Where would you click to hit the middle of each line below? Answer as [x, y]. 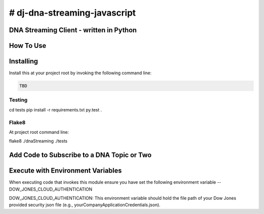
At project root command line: [39, 132]
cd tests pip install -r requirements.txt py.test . [55, 109]
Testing [18, 100]
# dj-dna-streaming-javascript [73, 13]
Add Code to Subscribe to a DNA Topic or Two [80, 155]
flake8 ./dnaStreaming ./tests [38, 141]
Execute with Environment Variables [66, 171]
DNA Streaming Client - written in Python [73, 30]
